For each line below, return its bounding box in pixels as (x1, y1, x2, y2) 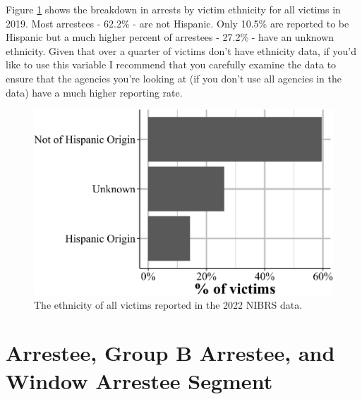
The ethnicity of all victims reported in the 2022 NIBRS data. (34, 297, 303, 312)
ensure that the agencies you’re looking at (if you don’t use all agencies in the (6, 70, 342, 85)
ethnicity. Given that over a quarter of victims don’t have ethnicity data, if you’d (6, 43, 356, 58)
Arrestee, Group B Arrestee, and (6, 338, 335, 367)
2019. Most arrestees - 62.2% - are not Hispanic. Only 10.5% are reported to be (6, 16, 349, 30)
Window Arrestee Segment (6, 366, 273, 395)
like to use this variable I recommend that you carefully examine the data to (6, 57, 337, 72)
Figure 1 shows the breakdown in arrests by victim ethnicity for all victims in (6, 2, 341, 16)
